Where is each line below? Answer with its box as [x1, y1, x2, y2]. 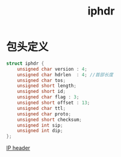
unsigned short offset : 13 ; [17, 100, 90, 106]
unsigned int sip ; [17, 122, 63, 128]
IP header [6, 144, 31, 152]
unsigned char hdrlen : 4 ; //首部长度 [17, 71, 113, 78]
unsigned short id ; [17, 89, 66, 95]
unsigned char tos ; [17, 77, 66, 83]
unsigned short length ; [17, 83, 77, 89]
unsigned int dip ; [17, 128, 63, 134]
